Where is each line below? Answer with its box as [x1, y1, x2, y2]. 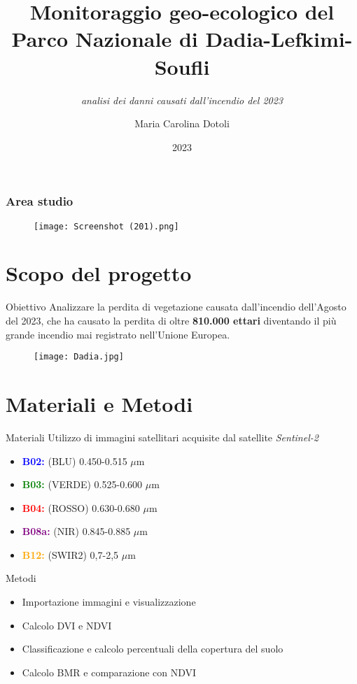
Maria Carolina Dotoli [134, 116, 230, 131]
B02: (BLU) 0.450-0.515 [22, 453, 127, 468]
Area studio [6, 192, 73, 210]
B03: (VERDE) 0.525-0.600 [22, 477, 143, 492]
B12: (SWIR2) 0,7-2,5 [22, 547, 119, 562]
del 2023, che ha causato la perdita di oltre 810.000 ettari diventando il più [6, 313, 337, 327]
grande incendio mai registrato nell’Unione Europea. [6, 327, 230, 341]
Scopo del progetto [6, 259, 192, 287]
